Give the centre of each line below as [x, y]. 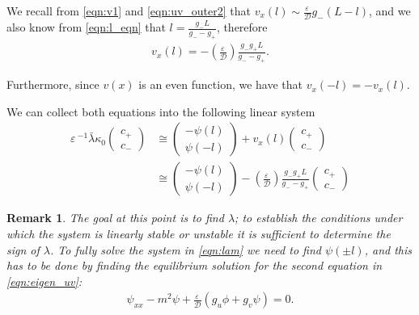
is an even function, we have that [221, 84]
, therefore [242, 27]
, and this [388, 249]
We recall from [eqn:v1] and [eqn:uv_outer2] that [129, 10]
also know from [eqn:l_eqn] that [86, 27]
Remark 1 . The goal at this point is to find [115, 218]
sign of [23, 249]
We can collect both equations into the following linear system [161, 111]
